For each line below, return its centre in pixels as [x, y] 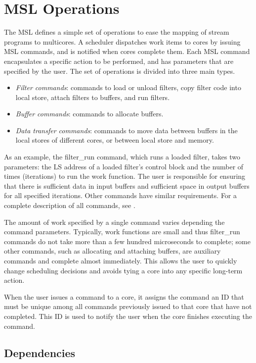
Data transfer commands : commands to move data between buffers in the [127, 130]
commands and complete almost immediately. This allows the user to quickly [121, 260]
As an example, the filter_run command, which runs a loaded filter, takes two [122, 157]
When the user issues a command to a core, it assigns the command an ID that [124, 296]
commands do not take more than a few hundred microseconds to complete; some [127, 241]
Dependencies [40, 352]
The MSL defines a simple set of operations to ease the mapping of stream [117, 32]
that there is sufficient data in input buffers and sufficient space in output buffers [127, 185]
